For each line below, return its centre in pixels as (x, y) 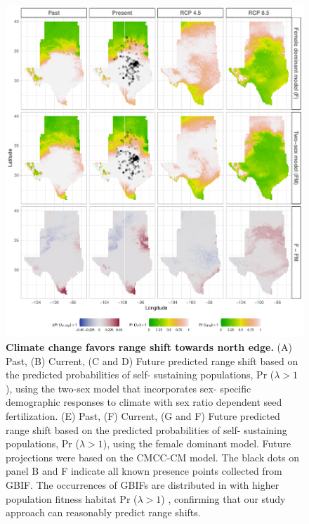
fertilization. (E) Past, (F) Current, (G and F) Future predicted (143, 415)
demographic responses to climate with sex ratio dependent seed (144, 402)
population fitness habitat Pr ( (72, 498)
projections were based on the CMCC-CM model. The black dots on (152, 457)
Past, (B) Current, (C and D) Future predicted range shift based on (152, 360)
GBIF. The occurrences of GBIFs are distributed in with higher (143, 484)
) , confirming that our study (223, 498)
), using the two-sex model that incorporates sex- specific (129, 388)
